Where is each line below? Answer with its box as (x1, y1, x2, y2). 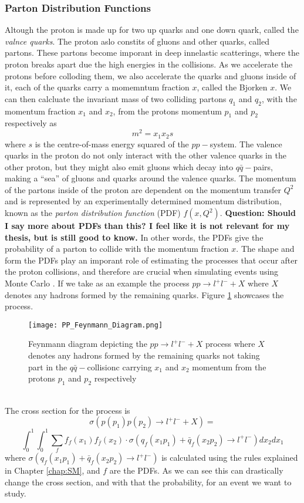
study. (5, 487, 26, 499)
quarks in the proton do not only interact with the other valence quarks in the (5, 149, 286, 161)
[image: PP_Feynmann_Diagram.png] (28, 320, 163, 329)
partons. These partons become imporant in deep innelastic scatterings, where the (5, 46, 299, 59)
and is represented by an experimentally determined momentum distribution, (5, 195, 282, 207)
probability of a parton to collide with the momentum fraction (5, 242, 229, 255)
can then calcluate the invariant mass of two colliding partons (5, 92, 227, 104)
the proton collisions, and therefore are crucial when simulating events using (5, 265, 279, 278)
